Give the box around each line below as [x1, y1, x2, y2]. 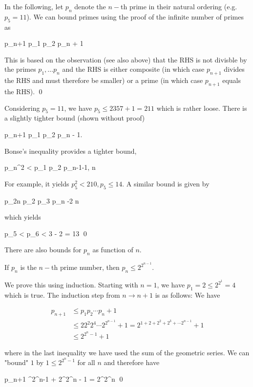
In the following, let [4, 1, 63, 11]
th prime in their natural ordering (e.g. [120, 1, 237, 11]
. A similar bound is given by [122, 178, 210, 188]
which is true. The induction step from [4, 289, 120, 300]
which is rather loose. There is [156, 102, 247, 113]
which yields [4, 212, 41, 222]
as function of [92, 244, 133, 255]
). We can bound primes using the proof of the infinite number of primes [26, 11, 244, 21]
